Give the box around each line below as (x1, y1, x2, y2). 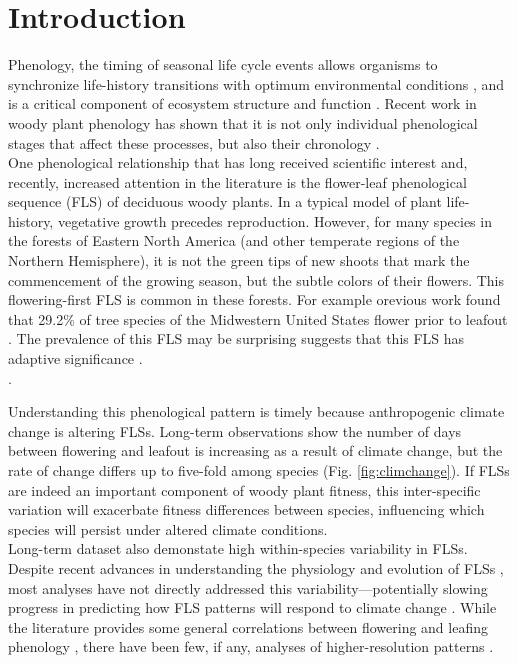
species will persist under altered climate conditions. (8, 518, 328, 539)
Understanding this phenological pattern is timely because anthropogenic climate (8, 401, 505, 422)
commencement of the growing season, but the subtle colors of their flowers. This (8, 269, 505, 290)
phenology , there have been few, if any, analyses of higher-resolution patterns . (8, 636, 494, 657)
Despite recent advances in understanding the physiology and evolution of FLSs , (8, 557, 504, 578)
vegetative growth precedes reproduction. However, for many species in (57, 210, 492, 231)
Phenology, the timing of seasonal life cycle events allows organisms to (8, 54, 438, 75)
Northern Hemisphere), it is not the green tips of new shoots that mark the (8, 250, 470, 271)
